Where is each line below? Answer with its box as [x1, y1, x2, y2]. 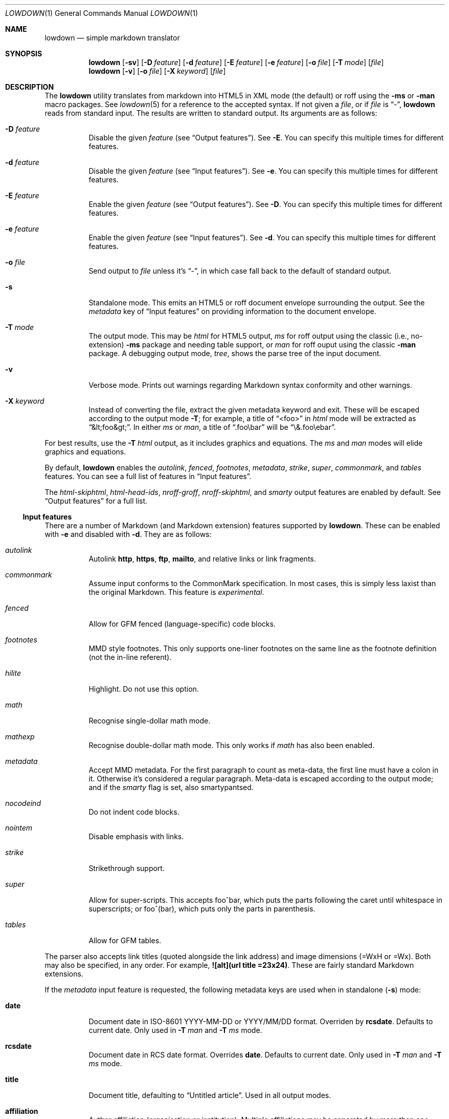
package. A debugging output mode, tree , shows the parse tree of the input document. [88, 349, 381, 358]
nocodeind [5, 799, 41, 807]
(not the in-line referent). [88, 653, 172, 661]
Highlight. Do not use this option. [88, 685, 199, 693]
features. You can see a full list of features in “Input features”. [44, 472, 252, 481]
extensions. [44, 969, 83, 978]
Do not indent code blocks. [88, 807, 179, 816]
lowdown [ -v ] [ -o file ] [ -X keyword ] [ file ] [88, 67, 226, 75]
